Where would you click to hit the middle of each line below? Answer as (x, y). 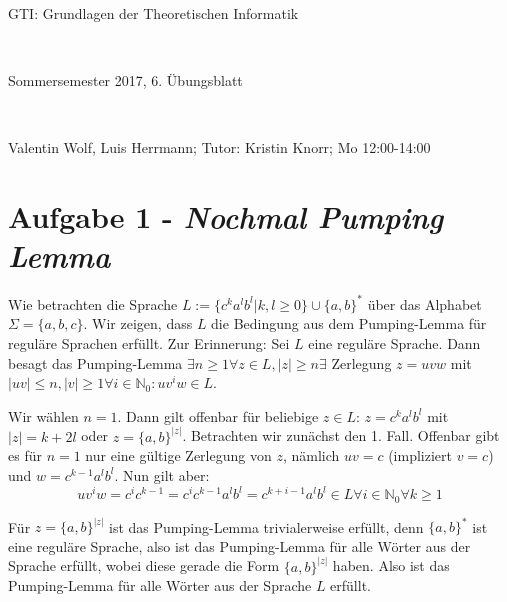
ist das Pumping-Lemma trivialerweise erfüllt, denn (266, 526)
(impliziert (420, 455)
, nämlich (311, 455)
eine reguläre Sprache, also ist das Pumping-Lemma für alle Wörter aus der (239, 545)
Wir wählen (43, 415)
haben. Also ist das (391, 565)
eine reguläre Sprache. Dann (394, 342)
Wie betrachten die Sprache (93, 303)
